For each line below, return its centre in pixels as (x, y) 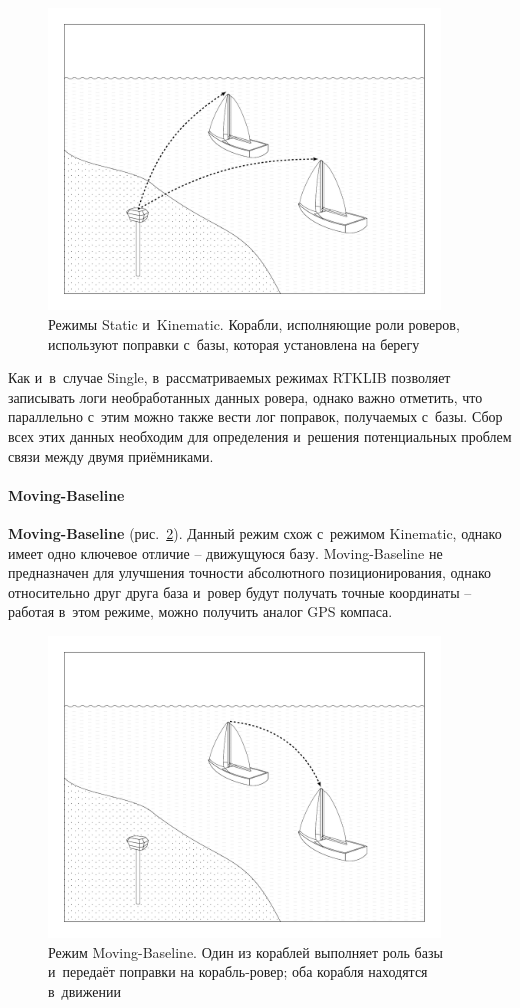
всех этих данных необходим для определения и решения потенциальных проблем (260, 435)
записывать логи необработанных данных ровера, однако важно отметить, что (245, 396)
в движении (85, 991)
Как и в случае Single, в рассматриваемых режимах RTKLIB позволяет (229, 377)
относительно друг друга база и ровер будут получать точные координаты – (240, 591)
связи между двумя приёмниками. (111, 455)
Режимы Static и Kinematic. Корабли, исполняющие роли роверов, (254, 323)
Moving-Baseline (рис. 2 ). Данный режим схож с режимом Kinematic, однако (255, 532)
